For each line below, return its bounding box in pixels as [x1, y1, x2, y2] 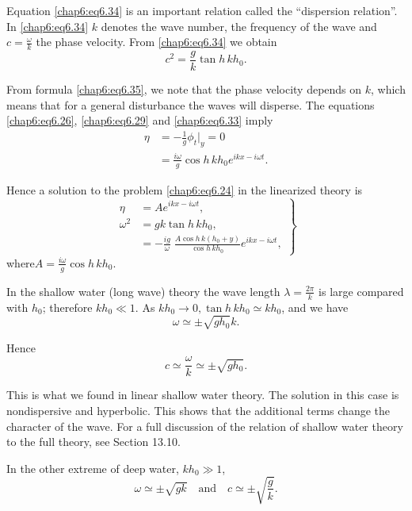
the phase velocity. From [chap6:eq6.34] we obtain [36, 33, 277, 50]
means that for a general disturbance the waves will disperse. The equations [6, 96, 375, 113]
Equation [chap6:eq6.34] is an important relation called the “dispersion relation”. [6, 2, 398, 18]
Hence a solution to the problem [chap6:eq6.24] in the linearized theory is [6, 181, 363, 198]
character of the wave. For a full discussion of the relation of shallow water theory [6, 417, 403, 434]
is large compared [319, 282, 404, 299]
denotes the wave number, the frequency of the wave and [101, 17, 377, 34]
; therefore [42, 298, 93, 315]
